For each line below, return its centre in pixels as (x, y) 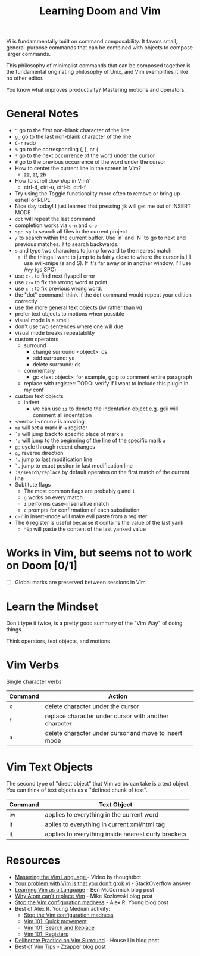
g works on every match (53, 497)
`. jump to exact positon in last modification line (74, 466)
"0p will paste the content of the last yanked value (85, 529)
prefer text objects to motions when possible (70, 314)
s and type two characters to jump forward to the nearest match (93, 251)
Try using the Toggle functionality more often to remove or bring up (97, 194)
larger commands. (29, 54)
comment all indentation (62, 415)
